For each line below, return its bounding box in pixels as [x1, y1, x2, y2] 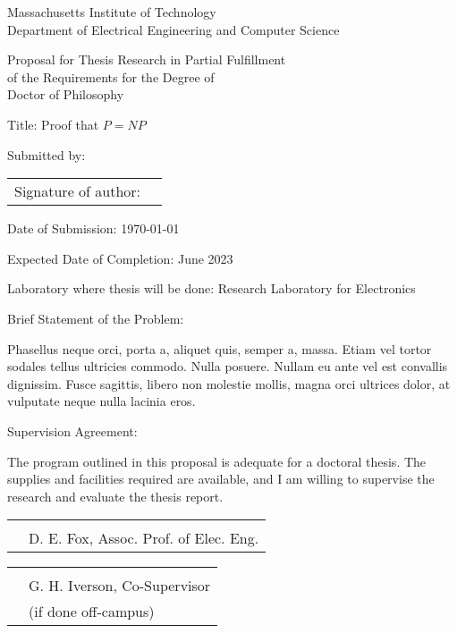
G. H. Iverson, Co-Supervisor [29, 575, 211, 596]
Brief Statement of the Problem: [7, 308, 184, 327]
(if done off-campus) [29, 601, 155, 622]
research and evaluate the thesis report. [7, 486, 224, 505]
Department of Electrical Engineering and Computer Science [7, 20, 340, 38]
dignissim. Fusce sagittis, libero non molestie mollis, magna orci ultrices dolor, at [7, 374, 451, 392]
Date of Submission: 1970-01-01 [7, 219, 180, 238]
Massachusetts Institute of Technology [7, 3, 216, 21]
